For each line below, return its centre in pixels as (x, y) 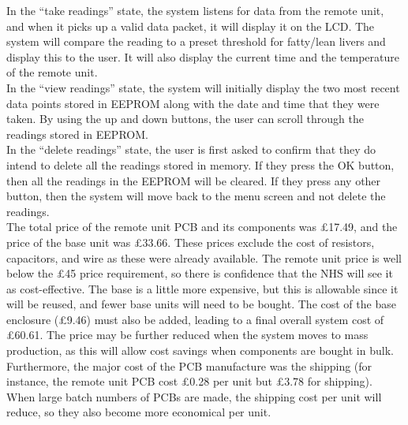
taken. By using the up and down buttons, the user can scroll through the (185, 119)
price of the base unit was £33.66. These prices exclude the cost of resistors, (191, 242)
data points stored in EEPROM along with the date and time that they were (193, 103)
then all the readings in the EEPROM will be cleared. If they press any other (194, 180)
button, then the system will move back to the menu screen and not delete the (196, 196)
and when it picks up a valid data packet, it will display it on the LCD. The (191, 26)
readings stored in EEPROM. (77, 134)
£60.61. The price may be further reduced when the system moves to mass (187, 335)
